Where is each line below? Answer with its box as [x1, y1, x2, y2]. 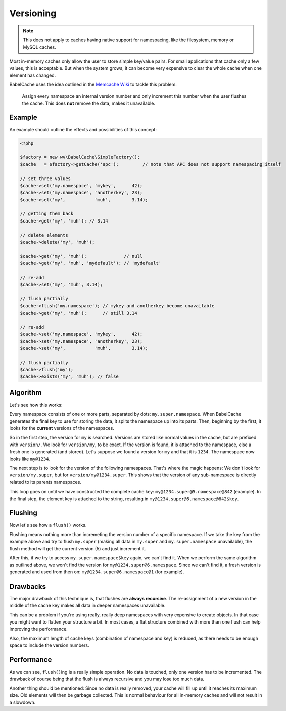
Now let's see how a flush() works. [9, 522, 87, 528]
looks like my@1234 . [9, 456, 51, 462]
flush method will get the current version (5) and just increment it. [9, 545, 146, 551]
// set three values [20, 175, 71, 182]
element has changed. [9, 72, 56, 78]
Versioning [9, 8, 57, 19]
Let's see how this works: [9, 402, 63, 408]
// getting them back [20, 211, 74, 217]
